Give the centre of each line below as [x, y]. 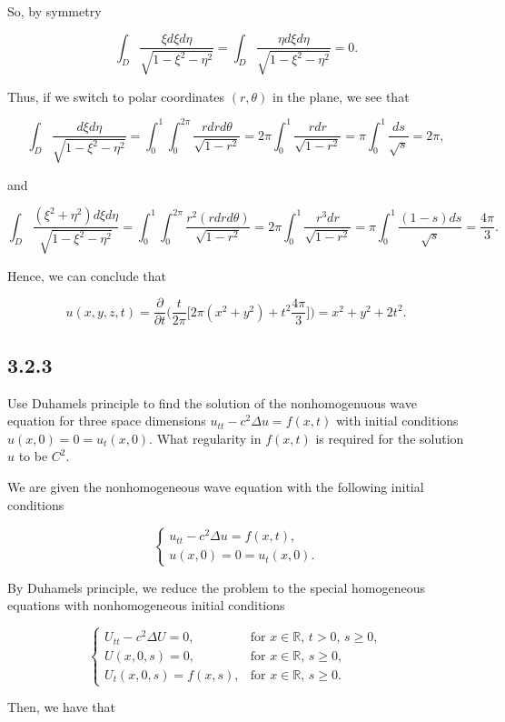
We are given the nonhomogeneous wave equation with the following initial [216, 486]
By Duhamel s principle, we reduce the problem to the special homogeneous [216, 587]
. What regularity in [205, 438]
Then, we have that [61, 707]
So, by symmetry [54, 11]
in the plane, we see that [341, 96]
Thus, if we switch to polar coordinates [116, 96]
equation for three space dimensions [107, 421]
